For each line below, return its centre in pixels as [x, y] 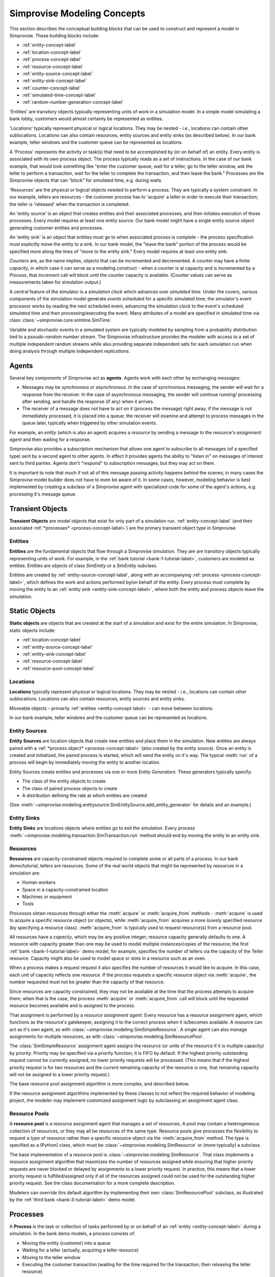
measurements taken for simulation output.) [55, 282]
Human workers [39, 882]
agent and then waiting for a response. [50, 439]
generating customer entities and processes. [57, 228]
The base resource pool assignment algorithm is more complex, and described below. [99, 1084]
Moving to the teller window [51, 1257]
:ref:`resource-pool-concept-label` [59, 668]
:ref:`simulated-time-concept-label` [59, 95]
